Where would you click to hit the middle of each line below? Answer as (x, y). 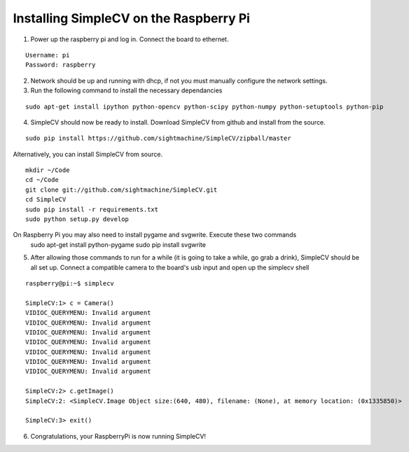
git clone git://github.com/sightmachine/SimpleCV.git (122, 190)
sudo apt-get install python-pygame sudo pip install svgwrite (118, 244)
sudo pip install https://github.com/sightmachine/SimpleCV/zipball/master (158, 139)
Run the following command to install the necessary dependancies (126, 90)
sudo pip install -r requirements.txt (92, 209)
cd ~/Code (42, 180)
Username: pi (48, 55)
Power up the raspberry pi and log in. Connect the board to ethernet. (130, 39)
